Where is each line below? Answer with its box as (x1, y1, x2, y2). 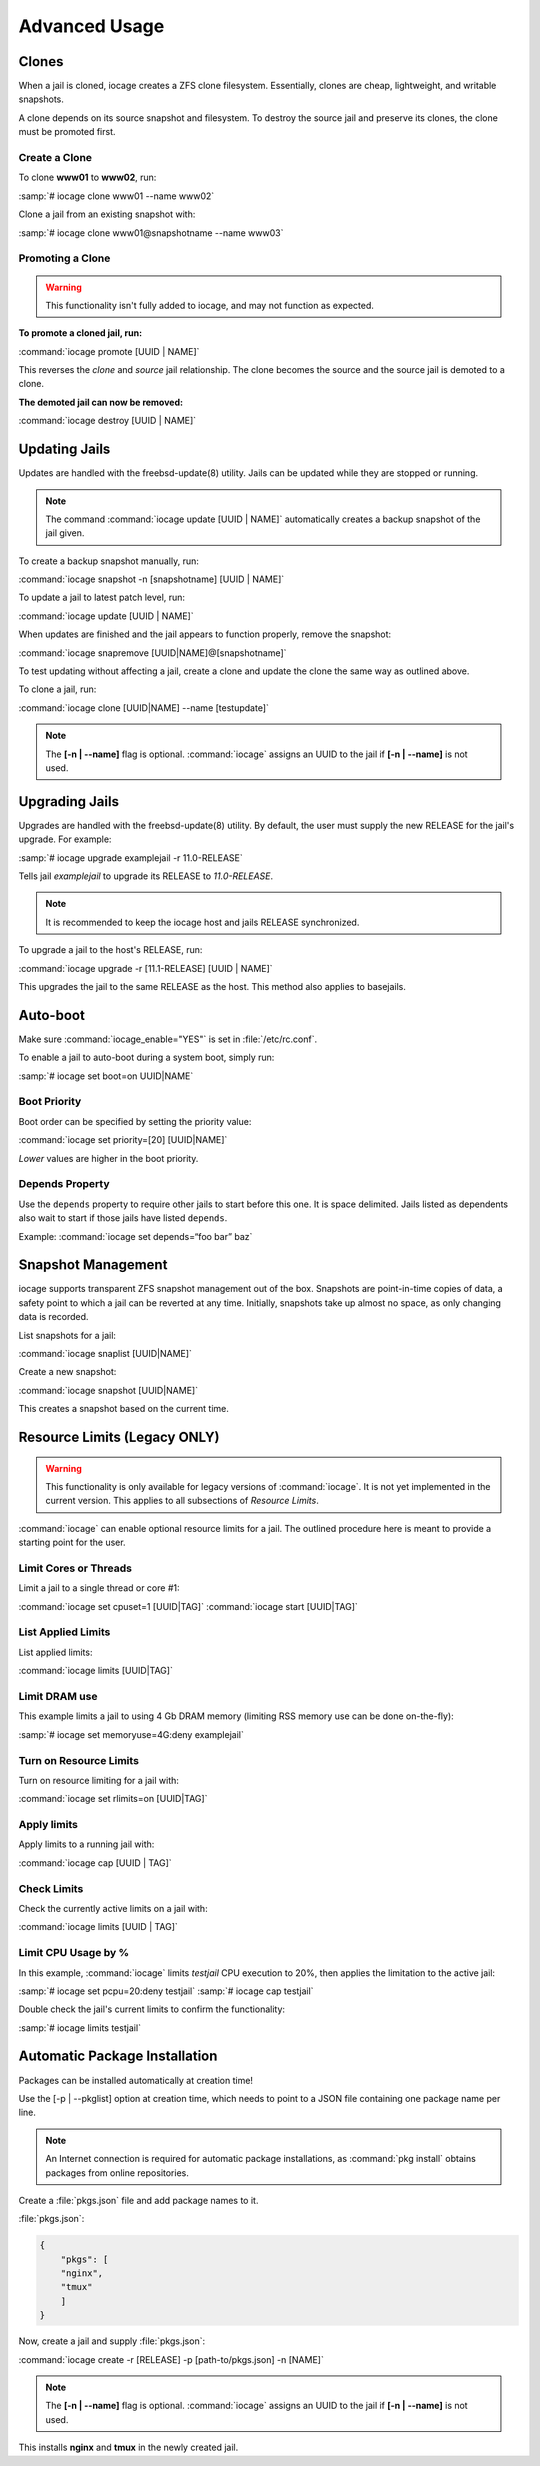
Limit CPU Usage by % (18, 1946, 130, 1960)
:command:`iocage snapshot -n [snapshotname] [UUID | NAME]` (18, 573, 285, 585)
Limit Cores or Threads (18, 1561, 132, 1575)
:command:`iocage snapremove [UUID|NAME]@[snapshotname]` (18, 646, 287, 659)
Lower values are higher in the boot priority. (18, 1152, 199, 1164)
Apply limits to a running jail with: (18, 1838, 155, 1850)
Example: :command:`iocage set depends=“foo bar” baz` (18, 1230, 253, 1242)
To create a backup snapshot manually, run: (18, 555, 199, 567)
